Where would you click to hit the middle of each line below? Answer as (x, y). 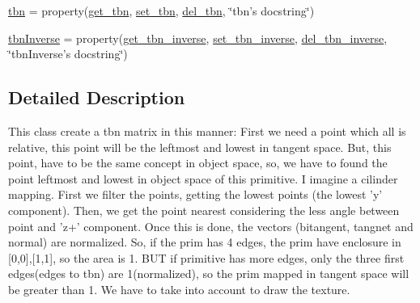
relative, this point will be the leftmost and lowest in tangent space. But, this (200, 147)
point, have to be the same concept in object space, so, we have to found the (198, 163)
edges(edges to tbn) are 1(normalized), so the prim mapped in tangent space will (209, 274)
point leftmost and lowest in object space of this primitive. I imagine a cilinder (203, 178)
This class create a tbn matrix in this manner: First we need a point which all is (207, 130)
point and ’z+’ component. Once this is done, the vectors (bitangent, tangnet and (211, 226)
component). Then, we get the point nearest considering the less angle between (204, 210)
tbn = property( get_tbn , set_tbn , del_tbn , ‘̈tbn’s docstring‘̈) (161, 11)
